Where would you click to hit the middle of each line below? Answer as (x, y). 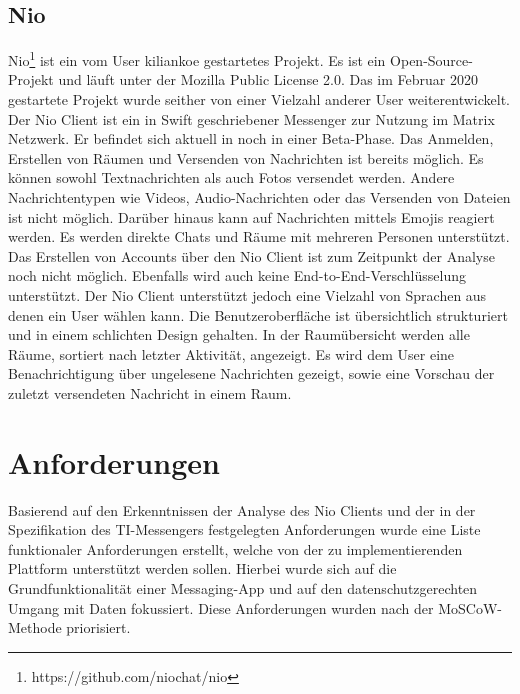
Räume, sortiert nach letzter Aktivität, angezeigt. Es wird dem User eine (231, 353)
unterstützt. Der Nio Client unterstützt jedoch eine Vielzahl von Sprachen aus (247, 294)
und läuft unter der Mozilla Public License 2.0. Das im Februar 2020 (268, 79)
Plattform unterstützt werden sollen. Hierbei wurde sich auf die (202, 568)
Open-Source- (431, 59)
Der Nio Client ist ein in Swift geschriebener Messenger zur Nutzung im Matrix (251, 118)
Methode (35, 627)
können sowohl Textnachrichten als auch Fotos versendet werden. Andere (231, 177)
